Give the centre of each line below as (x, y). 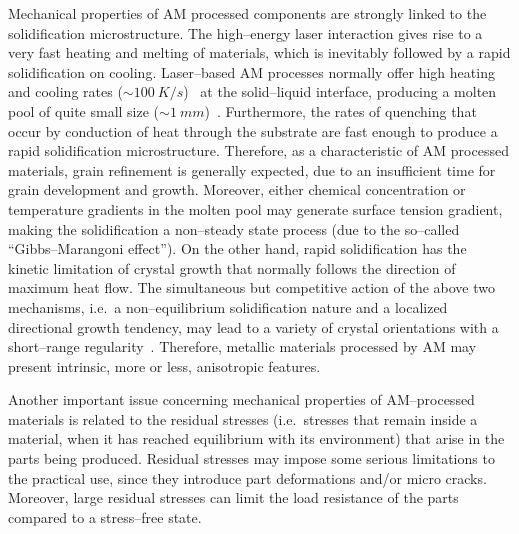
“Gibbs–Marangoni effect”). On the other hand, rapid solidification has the (237, 248)
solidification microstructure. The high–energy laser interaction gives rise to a (245, 32)
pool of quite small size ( (84, 110)
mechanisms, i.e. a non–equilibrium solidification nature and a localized (228, 306)
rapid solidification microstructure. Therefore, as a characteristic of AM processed (258, 150)
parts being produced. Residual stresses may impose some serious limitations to (251, 458)
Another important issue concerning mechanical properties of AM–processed (241, 399)
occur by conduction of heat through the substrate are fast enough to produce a (253, 130)
